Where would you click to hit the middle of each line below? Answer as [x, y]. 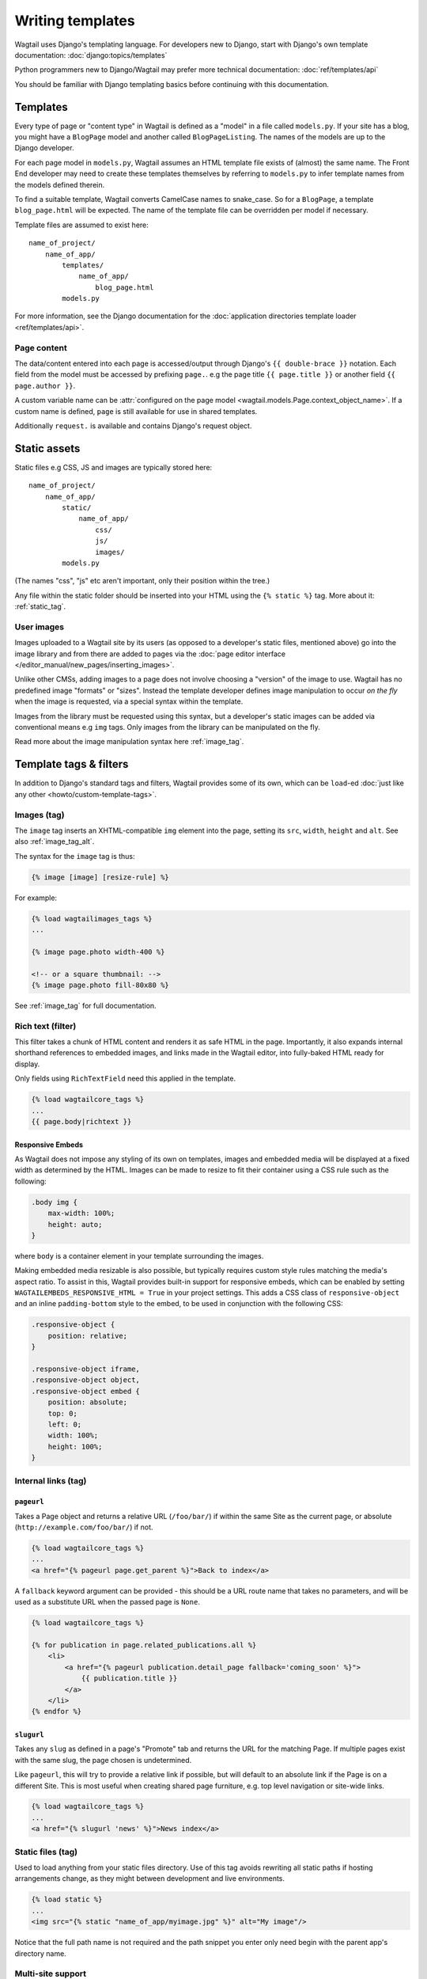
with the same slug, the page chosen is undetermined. [103, 1760]
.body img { [55, 1202]
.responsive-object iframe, [85, 1369]
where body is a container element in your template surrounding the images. [139, 1255]
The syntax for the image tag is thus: [75, 856]
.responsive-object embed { [85, 1391]
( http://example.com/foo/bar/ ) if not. [84, 1527]
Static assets [47, 448]
